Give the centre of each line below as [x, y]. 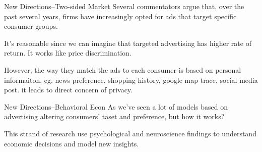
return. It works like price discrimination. [68, 53]
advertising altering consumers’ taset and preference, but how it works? [114, 116]
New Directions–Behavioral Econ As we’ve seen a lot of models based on [116, 106]
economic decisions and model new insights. [72, 143]
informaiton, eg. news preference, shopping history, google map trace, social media [131, 80]
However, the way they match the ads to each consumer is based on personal [123, 69]
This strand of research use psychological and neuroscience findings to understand [130, 133]
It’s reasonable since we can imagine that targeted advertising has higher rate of [128, 43]
